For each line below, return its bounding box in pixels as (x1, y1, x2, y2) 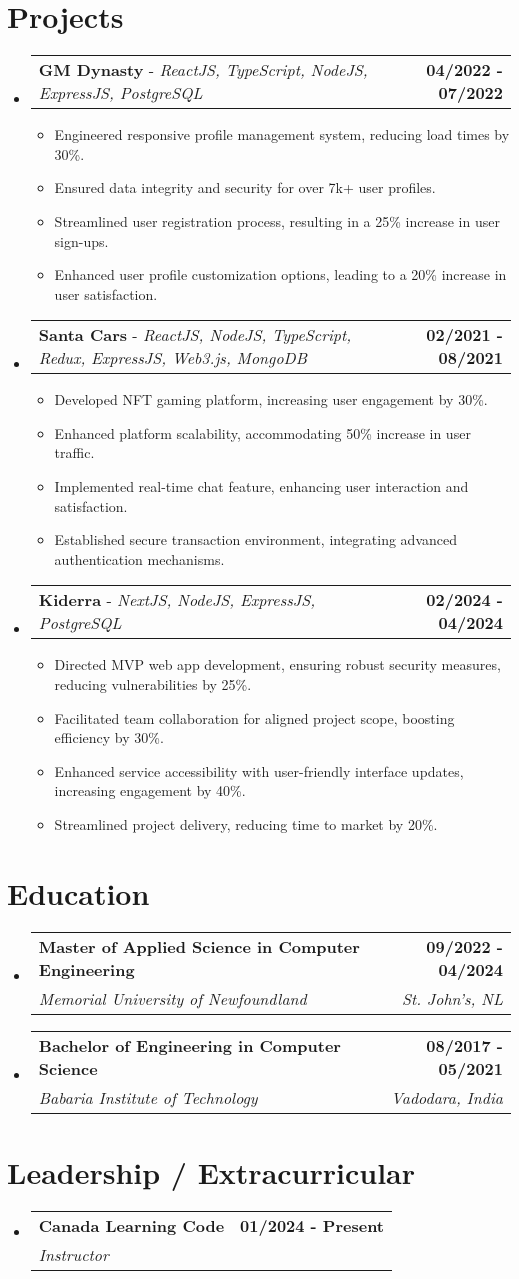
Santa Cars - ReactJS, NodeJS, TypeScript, (38, 323, 352, 347)
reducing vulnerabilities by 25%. (54, 674, 252, 695)
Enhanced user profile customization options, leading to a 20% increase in (54, 264, 507, 285)
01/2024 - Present (240, 1213, 385, 1237)
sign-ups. (54, 230, 109, 251)
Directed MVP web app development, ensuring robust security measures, (54, 654, 501, 675)
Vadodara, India (391, 1085, 503, 1109)
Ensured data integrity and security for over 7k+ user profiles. (54, 177, 436, 198)
